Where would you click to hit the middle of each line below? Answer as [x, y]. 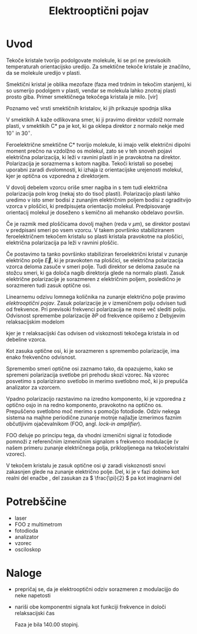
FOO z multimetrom [38, 524]
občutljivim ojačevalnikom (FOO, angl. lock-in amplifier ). [74, 424]
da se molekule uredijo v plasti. [44, 72]
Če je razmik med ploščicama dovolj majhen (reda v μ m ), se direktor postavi [98, 224]
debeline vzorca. [26, 339]
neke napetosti [33, 596]
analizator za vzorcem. [34, 387]
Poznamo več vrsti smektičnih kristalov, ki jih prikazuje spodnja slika [89, 108]
